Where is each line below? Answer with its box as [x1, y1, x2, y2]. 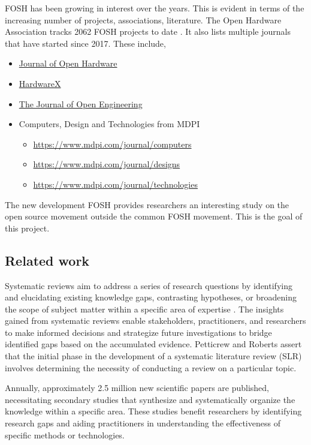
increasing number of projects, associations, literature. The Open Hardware [5, 13, 282, 26]
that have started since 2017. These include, [5, 37, 166, 49]
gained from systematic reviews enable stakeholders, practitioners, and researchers [5, 314, 306, 327]
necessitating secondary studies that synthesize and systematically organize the [5, 393, 295, 405]
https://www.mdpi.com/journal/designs [33, 158, 180, 170]
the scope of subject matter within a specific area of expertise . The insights [5, 302, 284, 315]
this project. [5, 221, 50, 234]
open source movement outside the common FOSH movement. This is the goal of [5, 210, 303, 222]
